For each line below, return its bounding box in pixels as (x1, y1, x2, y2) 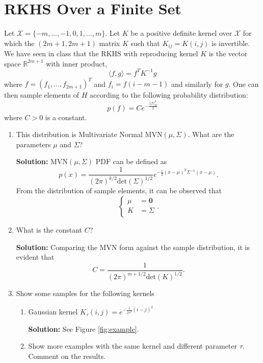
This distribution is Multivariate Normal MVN (16, 129, 163, 140)
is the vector (208, 48, 248, 59)
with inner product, (46, 58, 107, 69)
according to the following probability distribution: (90, 89, 248, 100)
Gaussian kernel (28, 306, 78, 317)
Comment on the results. (28, 351, 106, 361)
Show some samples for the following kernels (16, 288, 154, 299)
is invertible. (212, 37, 250, 48)
